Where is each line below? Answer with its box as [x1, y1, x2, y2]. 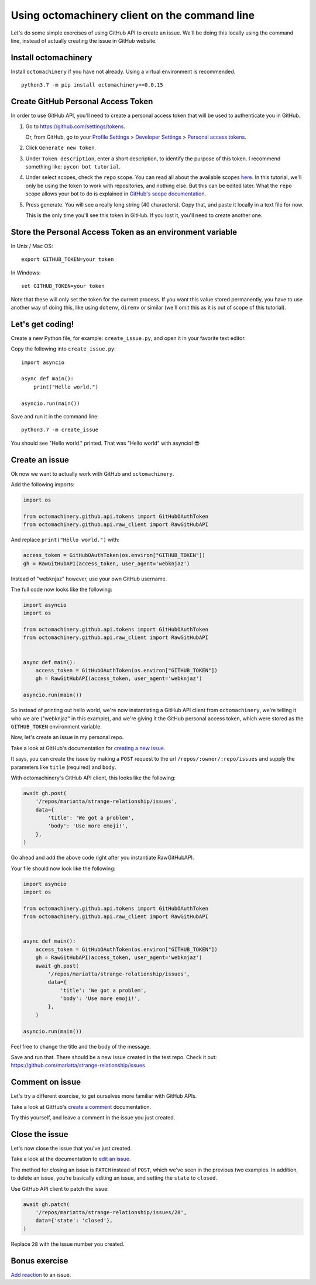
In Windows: [11, 269, 41, 276]
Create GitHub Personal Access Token [11, 97, 153, 106]
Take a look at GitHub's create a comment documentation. [11, 1103, 152, 1110]
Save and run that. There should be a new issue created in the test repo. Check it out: [11, 1054, 217, 1060]
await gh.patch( [23, 1201, 70, 1208]
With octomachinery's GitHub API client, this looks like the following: [11, 774, 176, 781]
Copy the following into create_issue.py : [11, 345, 116, 352]
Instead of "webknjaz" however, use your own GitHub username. [11, 575, 167, 582]
